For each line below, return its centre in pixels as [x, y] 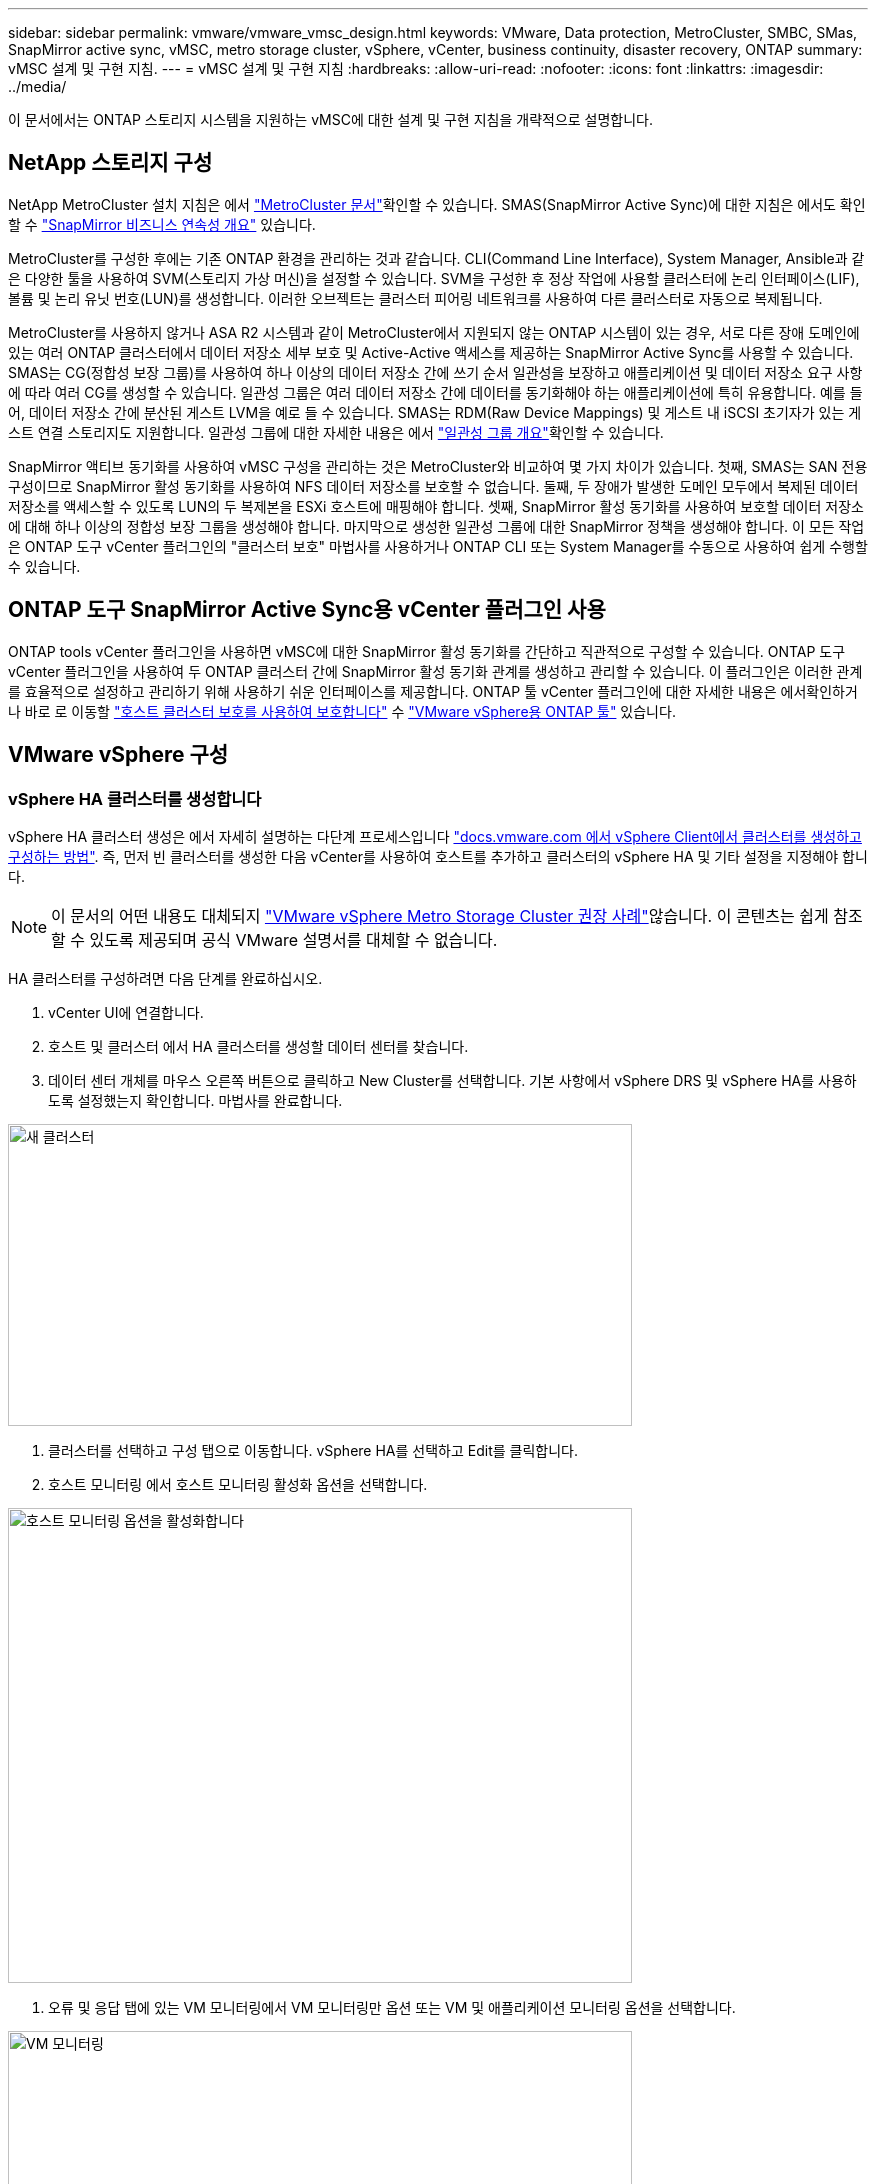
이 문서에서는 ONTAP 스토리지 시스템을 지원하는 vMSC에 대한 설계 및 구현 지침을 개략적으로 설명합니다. [331, 119]
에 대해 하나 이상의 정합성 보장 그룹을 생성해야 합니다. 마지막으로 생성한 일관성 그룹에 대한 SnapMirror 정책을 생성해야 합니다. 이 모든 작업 [436, 526]
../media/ [37, 86]
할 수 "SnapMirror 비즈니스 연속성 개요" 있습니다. [162, 224]
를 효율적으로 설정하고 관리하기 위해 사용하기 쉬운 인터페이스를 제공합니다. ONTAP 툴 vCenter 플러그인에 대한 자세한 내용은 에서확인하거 [433, 691]
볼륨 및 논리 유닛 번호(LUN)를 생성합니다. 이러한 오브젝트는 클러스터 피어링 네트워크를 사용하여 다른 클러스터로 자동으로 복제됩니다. [415, 298]
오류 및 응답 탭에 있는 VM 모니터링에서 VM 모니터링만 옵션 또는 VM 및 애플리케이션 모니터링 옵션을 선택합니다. [392, 2007]
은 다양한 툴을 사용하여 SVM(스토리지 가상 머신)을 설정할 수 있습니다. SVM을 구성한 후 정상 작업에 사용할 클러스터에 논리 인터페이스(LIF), [434, 278]
